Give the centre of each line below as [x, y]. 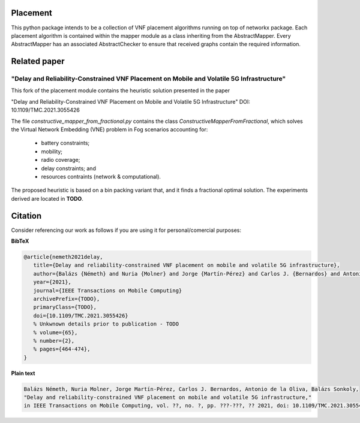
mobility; [52, 151]
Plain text [23, 373]
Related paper [38, 61]
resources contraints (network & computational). [101, 176]
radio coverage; [61, 160]
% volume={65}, [55, 332]
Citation [26, 216]
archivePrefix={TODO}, [67, 299]
